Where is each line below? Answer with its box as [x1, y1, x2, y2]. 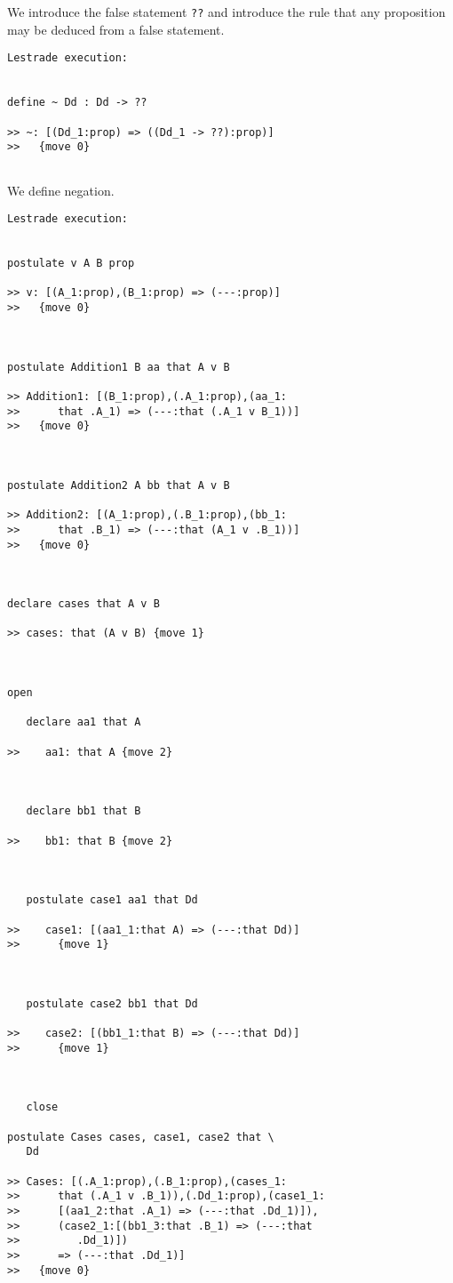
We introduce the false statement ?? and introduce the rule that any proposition [7, 3, 446, 20]
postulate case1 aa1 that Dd [26, 894, 198, 907]
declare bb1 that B [26, 805, 141, 818]
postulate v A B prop [7, 257, 135, 270]
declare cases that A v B [7, 597, 160, 611]
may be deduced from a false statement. [7, 20, 225, 38]
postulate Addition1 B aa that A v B [7, 360, 230, 373]
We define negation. [7, 180, 115, 199]
